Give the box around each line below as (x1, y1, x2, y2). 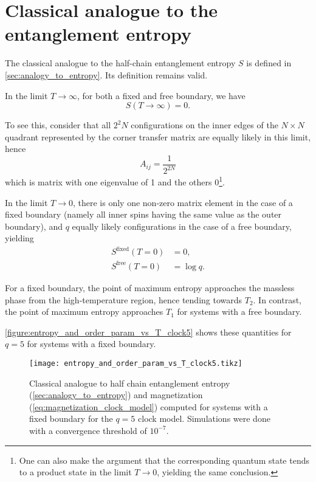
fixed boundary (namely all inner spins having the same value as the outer (5, 208, 282, 221)
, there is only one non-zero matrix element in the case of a (72, 196, 293, 208)
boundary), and (5, 219, 63, 232)
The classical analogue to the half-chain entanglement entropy (5, 57, 236, 69)
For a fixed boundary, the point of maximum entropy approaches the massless (5, 281, 295, 294)
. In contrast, (253, 293, 302, 306)
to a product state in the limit (19, 466, 132, 478)
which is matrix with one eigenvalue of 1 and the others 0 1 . (5, 174, 225, 188)
